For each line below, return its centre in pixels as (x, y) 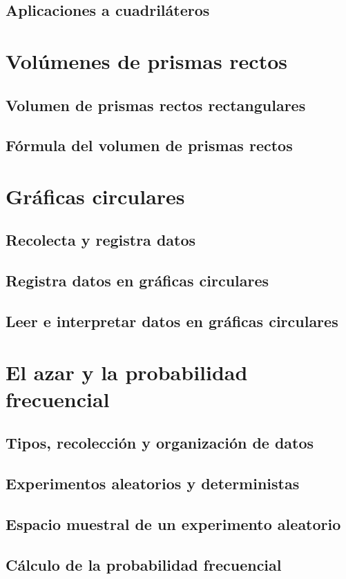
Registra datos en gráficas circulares (137, 281)
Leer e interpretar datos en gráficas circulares (172, 321)
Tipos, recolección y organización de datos (160, 443)
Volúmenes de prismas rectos (146, 60)
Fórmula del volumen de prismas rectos (149, 145)
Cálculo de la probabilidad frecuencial (144, 564)
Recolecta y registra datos (101, 240)
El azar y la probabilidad (127, 372)
